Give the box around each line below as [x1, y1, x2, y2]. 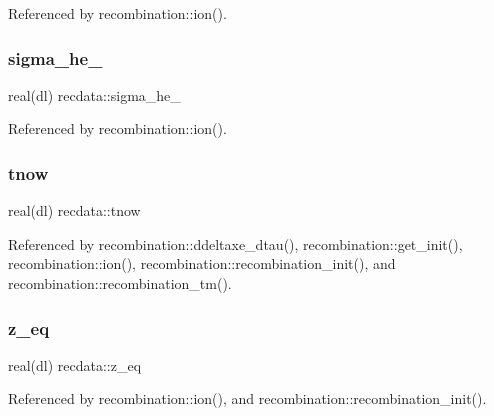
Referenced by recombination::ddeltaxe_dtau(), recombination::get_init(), [8, 233, 463, 254]
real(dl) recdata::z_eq [8, 354, 142, 375]
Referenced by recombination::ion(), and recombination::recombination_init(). [8, 388, 487, 409]
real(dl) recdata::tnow [8, 200, 141, 221]
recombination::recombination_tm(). [8, 273, 232, 293]
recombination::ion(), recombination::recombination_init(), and [8, 253, 396, 274]
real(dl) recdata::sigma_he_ [8, 84, 181, 105]
